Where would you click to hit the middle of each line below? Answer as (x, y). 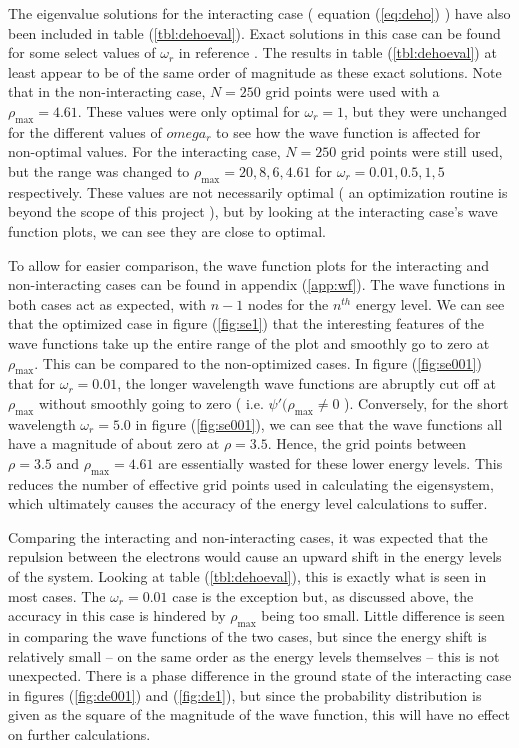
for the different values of (85, 131)
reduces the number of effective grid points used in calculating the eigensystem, (251, 483)
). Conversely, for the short (426, 402)
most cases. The (57, 595)
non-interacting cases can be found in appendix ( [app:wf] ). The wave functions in (257, 284)
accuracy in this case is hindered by (117, 615)
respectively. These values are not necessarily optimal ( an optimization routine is (258, 191)
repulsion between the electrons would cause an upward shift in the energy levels (255, 556)
